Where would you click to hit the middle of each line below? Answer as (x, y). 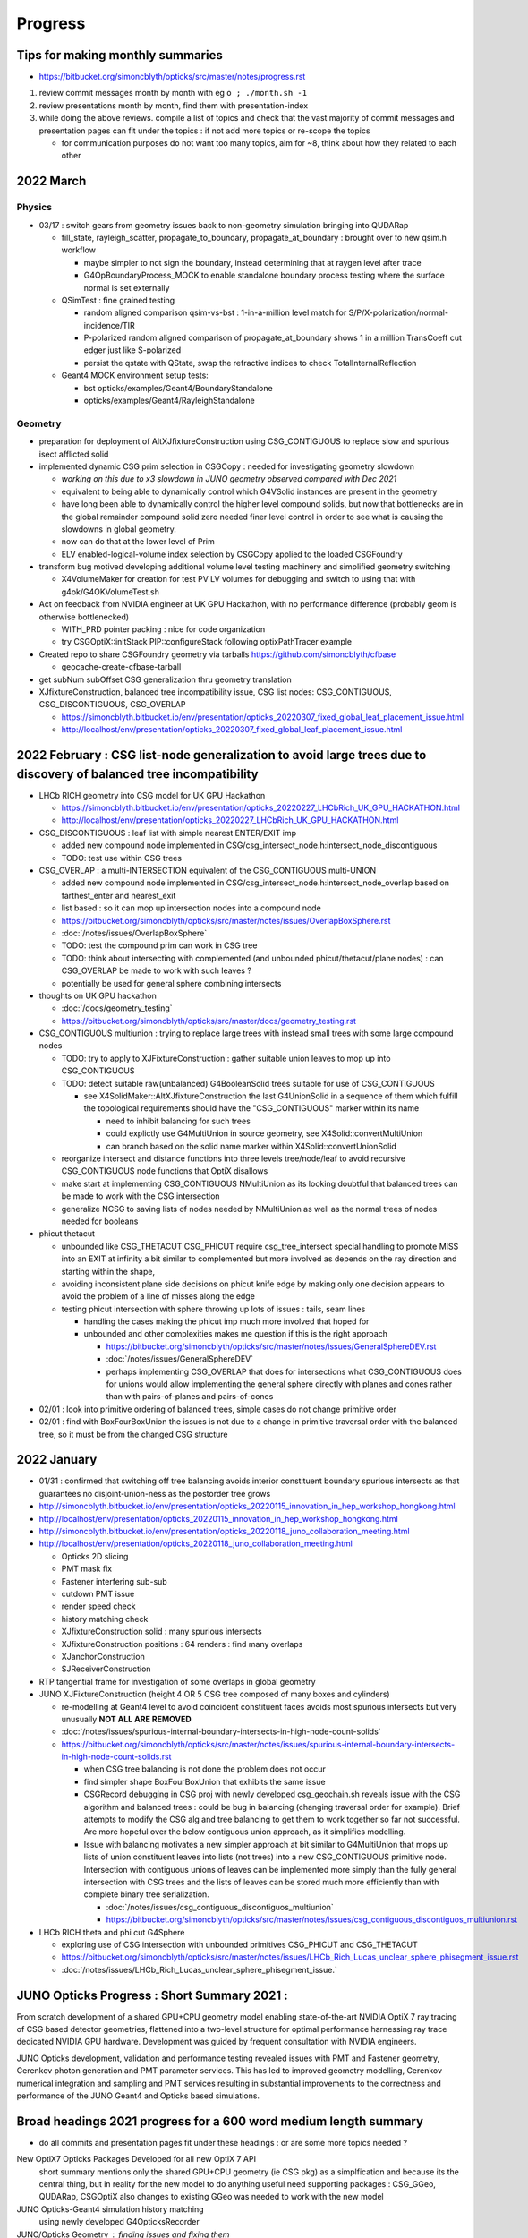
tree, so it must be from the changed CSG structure (133, 1434)
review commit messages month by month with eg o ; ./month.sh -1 (173, 93)
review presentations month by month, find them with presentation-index (174, 105)
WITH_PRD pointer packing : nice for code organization (163, 629)
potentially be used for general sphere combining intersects (171, 983)
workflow (78, 250)
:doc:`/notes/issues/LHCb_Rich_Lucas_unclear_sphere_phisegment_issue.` (199, 1969)
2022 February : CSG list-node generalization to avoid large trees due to (221, 755)
